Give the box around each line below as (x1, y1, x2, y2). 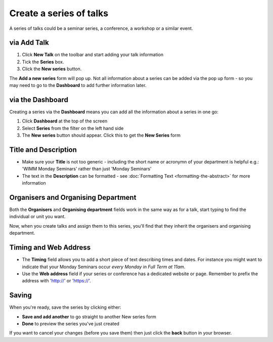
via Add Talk (9, 38, 49, 47)
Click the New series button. (22, 66, 82, 72)
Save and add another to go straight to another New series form (22, 314, 156, 320)
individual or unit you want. (9, 213, 66, 220)
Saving (9, 291, 32, 300)
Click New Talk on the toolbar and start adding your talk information (22, 52, 164, 58)
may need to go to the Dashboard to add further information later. (9, 82, 147, 89)
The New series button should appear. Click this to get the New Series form (22, 132, 180, 139)
